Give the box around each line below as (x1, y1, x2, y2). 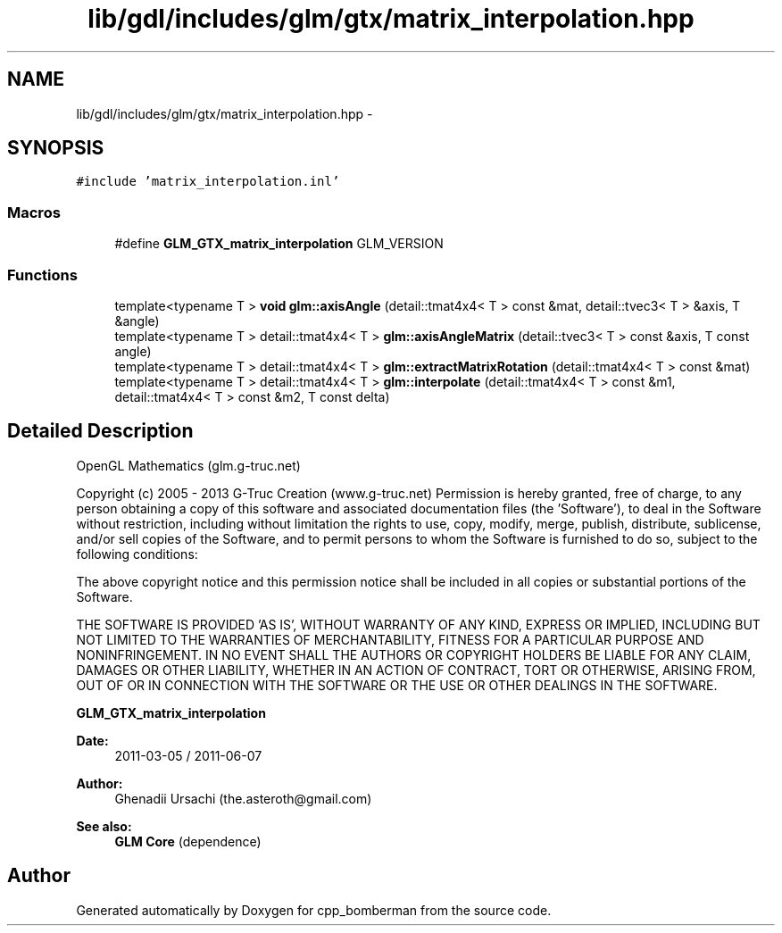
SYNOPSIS (7, 137, 104, 160)
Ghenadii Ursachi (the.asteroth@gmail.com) (114, 790, 372, 806)
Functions (7, 265, 78, 284)
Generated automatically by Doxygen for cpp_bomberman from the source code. (76, 902, 552, 918)
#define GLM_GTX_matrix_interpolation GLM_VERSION (114, 236, 444, 252)
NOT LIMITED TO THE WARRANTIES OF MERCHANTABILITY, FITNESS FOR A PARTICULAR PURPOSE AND (76, 631, 704, 647)
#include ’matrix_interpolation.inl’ (76, 174, 340, 189)
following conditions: (76, 546, 198, 562)
